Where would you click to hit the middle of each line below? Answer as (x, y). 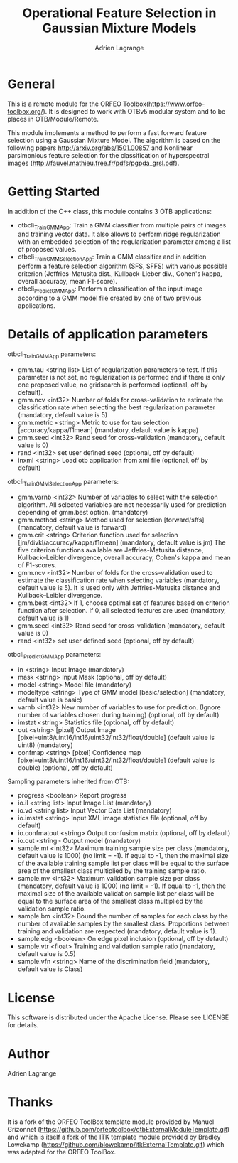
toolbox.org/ (26, 111)
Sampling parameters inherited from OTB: (68, 782)
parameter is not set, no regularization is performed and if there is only (121, 377)
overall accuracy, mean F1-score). (67, 282)
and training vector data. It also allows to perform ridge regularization (119, 234)
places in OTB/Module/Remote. (53, 119)
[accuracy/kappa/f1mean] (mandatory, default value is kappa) (108, 430)
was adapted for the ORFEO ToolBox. (62, 1152)
